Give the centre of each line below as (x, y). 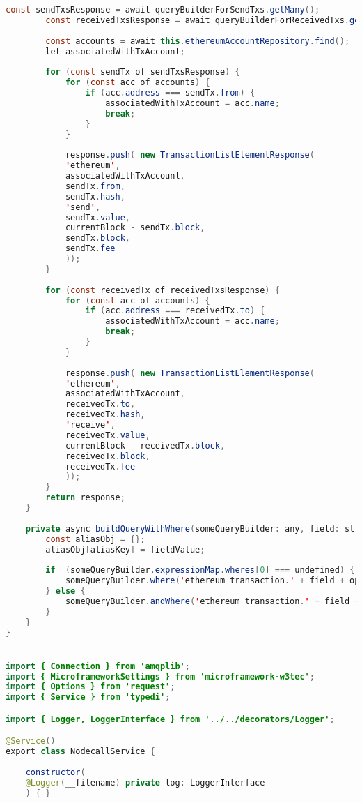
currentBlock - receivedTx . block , (145, 445)
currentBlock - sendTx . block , (135, 228)
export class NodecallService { (80, 752)
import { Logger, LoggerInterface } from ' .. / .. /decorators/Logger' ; (170, 719)
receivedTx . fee (100, 466)
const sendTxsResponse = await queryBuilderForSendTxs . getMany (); (163, 10)
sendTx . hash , (95, 196)
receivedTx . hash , (105, 415)
